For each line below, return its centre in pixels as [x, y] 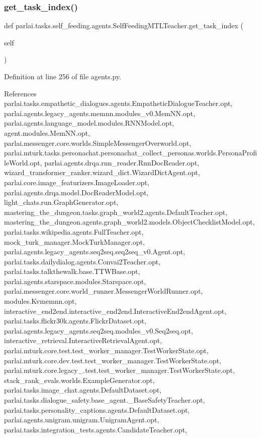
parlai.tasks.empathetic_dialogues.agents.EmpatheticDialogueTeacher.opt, [118, 103]
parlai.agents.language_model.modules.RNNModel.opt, [89, 123]
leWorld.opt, [23, 162]
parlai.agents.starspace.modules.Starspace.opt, [75, 281]
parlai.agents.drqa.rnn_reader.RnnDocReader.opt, [122, 162]
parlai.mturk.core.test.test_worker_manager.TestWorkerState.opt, [106, 350]
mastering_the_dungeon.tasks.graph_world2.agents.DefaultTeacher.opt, [116, 212]
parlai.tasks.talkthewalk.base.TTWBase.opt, [72, 271]
